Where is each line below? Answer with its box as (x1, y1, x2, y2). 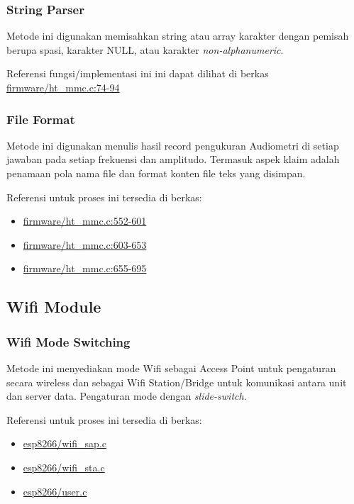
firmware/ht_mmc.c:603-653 (23, 237, 147, 252)
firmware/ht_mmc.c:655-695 (23, 261, 147, 276)
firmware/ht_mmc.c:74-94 (6, 80, 120, 94)
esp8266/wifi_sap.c (23, 436, 107, 451)
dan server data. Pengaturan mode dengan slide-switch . (6, 388, 247, 403)
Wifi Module (6, 296, 101, 318)
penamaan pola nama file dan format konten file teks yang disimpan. (6, 166, 306, 180)
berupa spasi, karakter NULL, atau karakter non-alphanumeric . (6, 42, 284, 57)
